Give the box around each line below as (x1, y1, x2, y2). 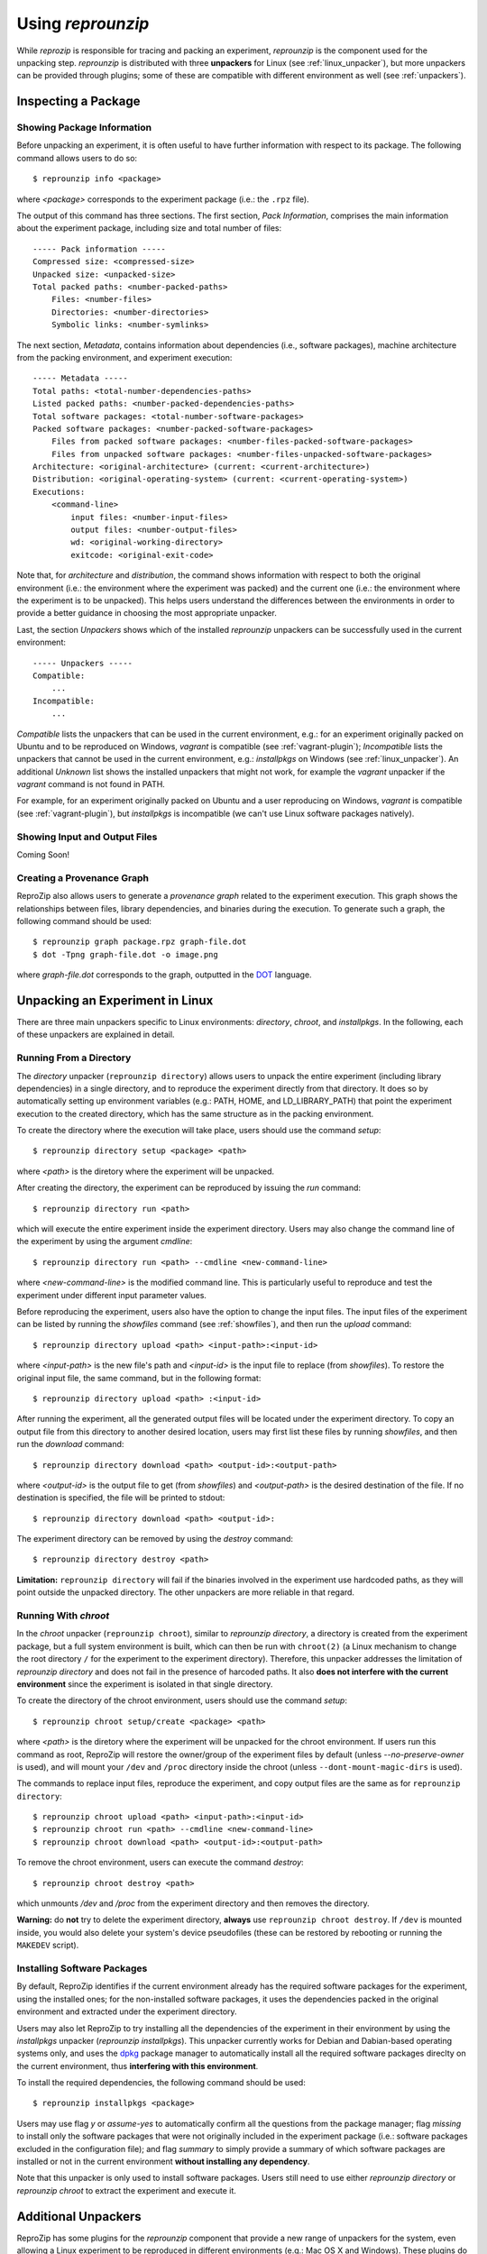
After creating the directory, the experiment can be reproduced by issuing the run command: (16, 1182, 361, 1194)
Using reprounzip (16, 14, 150, 33)
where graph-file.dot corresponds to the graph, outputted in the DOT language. (16, 969, 312, 980)
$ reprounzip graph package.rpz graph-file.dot (32, 937, 247, 947)
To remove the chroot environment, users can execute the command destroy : (16, 1857, 304, 1868)
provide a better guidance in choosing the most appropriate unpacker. (16, 608, 277, 618)
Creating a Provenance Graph (16, 871, 149, 884)
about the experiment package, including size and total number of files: (16, 223, 282, 234)
